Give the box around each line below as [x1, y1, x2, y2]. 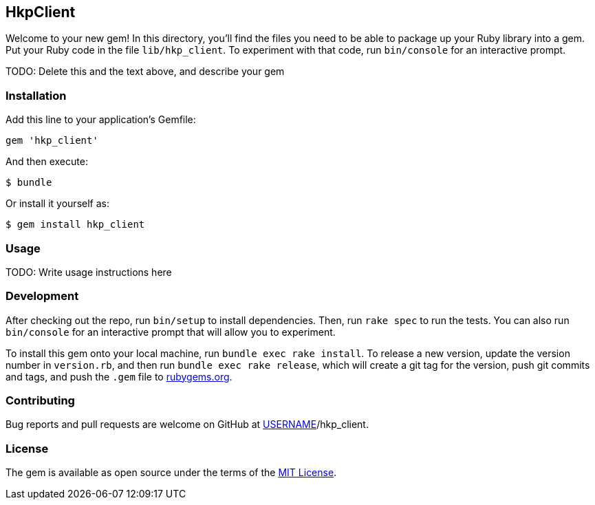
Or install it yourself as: [6, 197, 109, 210]
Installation [6, 88, 67, 103]
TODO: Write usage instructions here [6, 266, 172, 278]
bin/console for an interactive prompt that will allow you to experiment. [6, 325, 336, 338]
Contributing [6, 394, 75, 408]
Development [6, 289, 79, 303]
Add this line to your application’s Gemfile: [6, 114, 196, 126]
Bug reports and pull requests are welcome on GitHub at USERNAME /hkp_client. [6, 418, 369, 431]
